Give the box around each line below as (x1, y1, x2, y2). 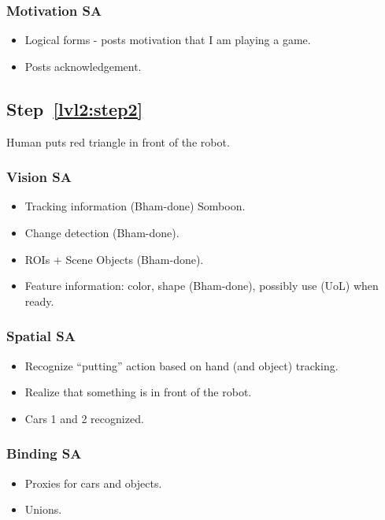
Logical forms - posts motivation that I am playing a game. (24, 32, 311, 48)
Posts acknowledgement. (24, 58, 142, 74)
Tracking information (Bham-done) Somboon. (24, 198, 246, 214)
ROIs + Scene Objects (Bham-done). (24, 251, 204, 267)
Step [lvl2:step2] (6, 96, 143, 121)
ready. (24, 292, 54, 309)
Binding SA (6, 444, 82, 463)
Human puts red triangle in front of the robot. (6, 133, 230, 150)
